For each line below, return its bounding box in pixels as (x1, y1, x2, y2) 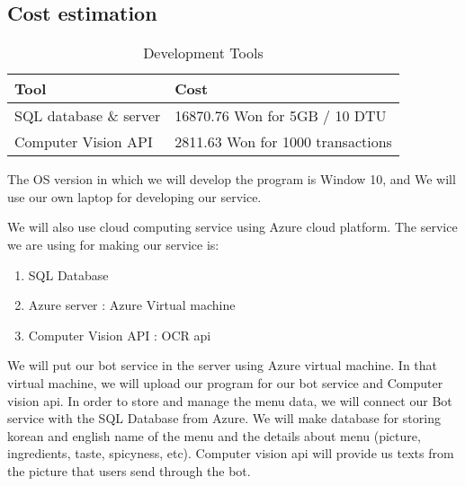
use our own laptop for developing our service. (7, 187, 262, 206)
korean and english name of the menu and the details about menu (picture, (7, 426, 421, 445)
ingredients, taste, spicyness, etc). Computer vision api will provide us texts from (7, 444, 454, 463)
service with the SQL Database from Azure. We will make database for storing (7, 409, 441, 428)
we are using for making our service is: (7, 234, 219, 253)
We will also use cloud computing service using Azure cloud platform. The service (7, 217, 458, 236)
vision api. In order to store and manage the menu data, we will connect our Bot (7, 391, 452, 410)
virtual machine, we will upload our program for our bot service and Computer (7, 373, 443, 392)
